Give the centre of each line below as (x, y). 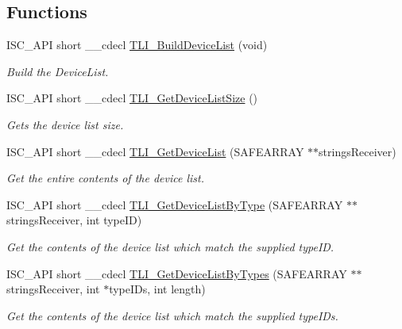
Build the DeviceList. (58, 71)
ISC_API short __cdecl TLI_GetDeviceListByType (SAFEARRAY (175, 204)
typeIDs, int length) (157, 289)
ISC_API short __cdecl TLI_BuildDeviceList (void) (137, 45)
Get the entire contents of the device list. (105, 178)
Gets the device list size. (65, 124)
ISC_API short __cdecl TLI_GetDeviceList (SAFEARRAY (155, 151)
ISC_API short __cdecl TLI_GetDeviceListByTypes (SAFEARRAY (177, 273)
